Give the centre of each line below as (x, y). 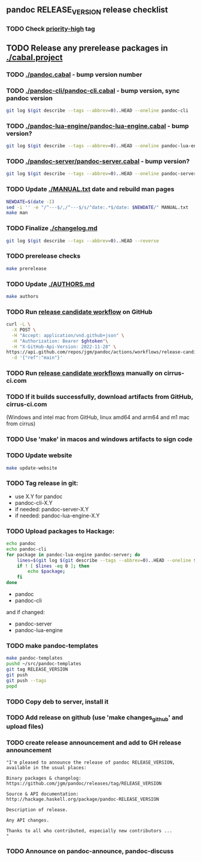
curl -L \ (19, 324)
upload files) (25, 726)
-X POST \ (24, 330)
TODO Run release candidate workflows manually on (84, 373)
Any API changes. (28, 820)
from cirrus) (21, 424)
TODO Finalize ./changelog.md (52, 228)
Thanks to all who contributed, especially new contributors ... (89, 831)
